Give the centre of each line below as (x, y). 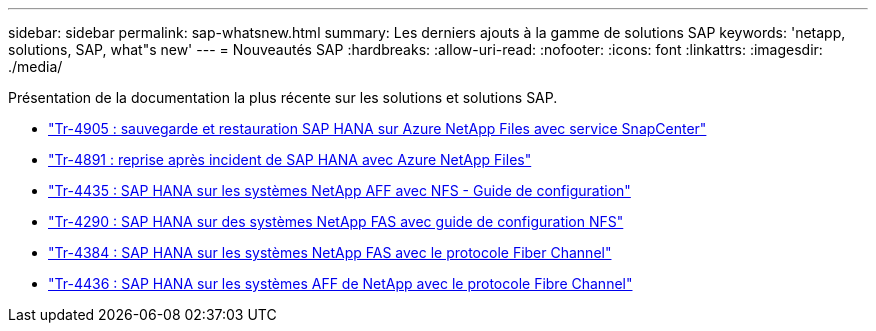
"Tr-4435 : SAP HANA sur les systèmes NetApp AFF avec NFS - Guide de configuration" (339, 190)
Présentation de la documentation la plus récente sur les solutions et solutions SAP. (283, 97)
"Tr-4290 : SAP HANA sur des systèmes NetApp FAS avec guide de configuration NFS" (336, 221)
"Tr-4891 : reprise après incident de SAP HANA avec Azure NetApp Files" (290, 159)
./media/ (35, 66)
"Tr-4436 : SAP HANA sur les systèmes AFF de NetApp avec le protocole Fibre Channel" (340, 283)
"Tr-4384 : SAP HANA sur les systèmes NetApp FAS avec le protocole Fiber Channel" (330, 252)
